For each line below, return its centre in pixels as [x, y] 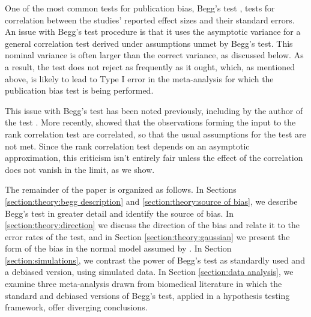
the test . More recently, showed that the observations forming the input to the [150, 122]
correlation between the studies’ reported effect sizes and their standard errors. [150, 20]
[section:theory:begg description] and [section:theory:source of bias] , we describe [151, 201]
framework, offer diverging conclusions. [76, 307]
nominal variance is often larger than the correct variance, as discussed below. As [154, 55]
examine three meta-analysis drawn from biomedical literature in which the [143, 284]
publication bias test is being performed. [79, 90]
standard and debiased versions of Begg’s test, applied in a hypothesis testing [147, 295]
